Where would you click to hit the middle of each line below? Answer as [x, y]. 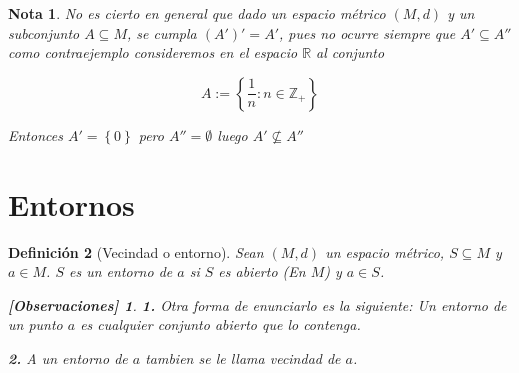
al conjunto [350, 52]
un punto [35, 324]
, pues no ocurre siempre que [367, 32]
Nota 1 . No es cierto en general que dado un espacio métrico [197, 13]
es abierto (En [262, 271]
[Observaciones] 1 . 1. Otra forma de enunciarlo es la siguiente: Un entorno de [257, 304]
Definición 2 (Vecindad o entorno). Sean [136, 251]
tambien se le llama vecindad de [243, 357]
